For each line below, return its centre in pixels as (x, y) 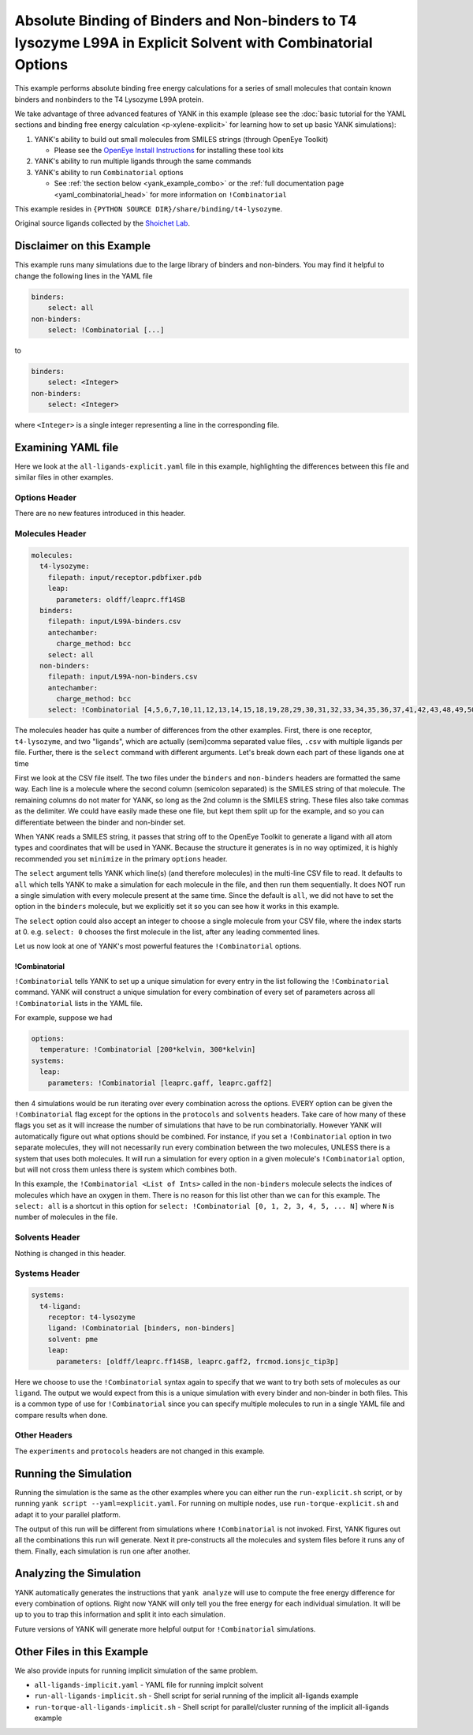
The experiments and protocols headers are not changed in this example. (140, 1451)
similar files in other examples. (64, 477)
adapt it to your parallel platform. (68, 1514)
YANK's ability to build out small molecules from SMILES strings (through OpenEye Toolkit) (181, 139)
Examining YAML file (67, 447)
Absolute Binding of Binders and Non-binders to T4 (186, 21)
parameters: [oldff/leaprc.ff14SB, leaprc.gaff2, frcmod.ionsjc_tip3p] (197, 1361)
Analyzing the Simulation (78, 1574)
